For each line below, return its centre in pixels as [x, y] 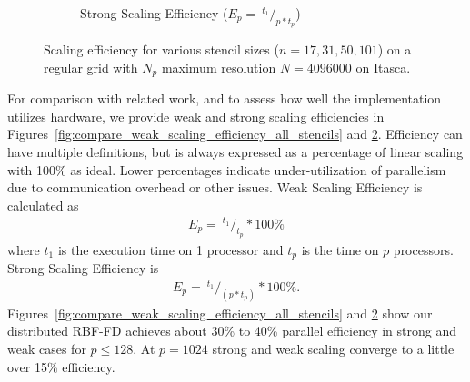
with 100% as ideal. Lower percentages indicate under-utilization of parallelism [227, 169]
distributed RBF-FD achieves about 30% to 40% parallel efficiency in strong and [232, 331]
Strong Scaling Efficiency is [83, 268]
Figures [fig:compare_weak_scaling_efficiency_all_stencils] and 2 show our [220, 313]
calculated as [43, 205]
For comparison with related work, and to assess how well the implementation [225, 98]
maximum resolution [219, 67]
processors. [423, 249]
